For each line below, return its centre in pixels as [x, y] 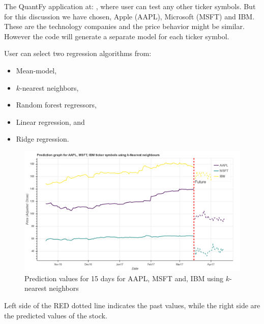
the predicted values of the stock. [56, 315]
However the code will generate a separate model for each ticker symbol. [117, 36]
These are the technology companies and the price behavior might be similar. [124, 26]
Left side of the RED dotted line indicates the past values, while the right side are [132, 305]
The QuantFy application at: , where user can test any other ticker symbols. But [130, 6]
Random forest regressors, [56, 105]
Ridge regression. [42, 139]
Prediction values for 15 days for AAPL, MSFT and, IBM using [124, 278]
